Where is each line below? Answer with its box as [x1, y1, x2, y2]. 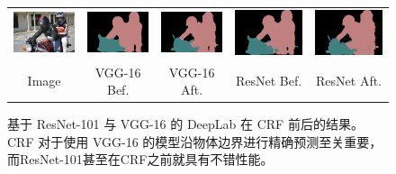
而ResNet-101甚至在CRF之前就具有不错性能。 [7, 150, 274, 169]
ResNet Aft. [316, 71, 382, 90]
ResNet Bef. [236, 71, 302, 90]
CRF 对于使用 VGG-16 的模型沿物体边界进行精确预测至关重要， [7, 132, 382, 151]
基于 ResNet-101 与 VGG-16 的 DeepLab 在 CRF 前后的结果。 [7, 114, 364, 133]
